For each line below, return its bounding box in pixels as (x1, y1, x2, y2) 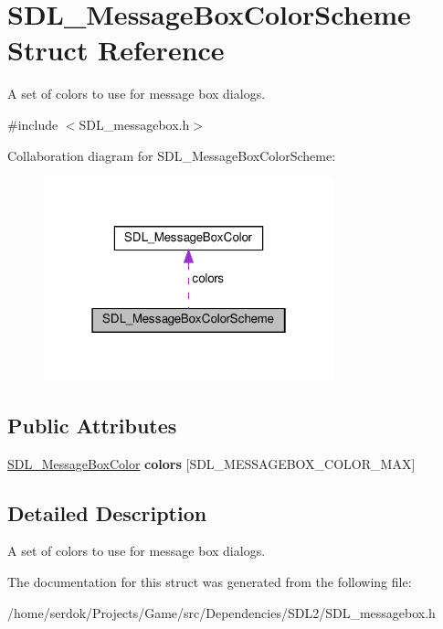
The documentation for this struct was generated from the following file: (7, 571, 412, 591)
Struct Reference (7, 31, 225, 69)
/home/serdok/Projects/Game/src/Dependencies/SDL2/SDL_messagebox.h (7, 602, 436, 622)
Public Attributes (7, 410, 177, 439)
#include (7, 114, 58, 133)
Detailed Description (7, 498, 207, 527)
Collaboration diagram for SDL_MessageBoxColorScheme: (7, 145, 336, 165)
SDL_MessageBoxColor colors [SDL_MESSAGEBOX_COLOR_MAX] (7, 453, 416, 473)
